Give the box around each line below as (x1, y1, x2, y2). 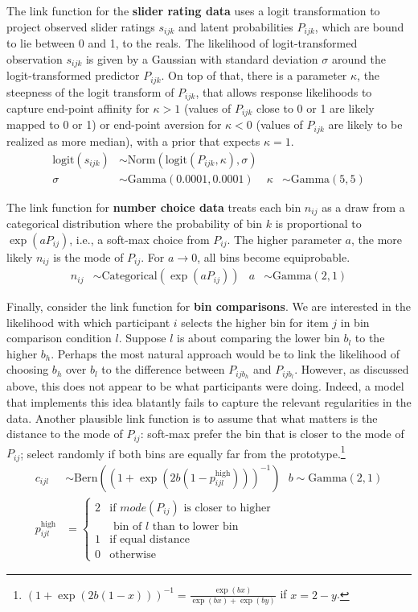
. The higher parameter (227, 230, 342, 247)
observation (6, 50, 63, 67)
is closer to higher (183, 502, 271, 514)
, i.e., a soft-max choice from (69, 230, 210, 247)
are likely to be (328, 116, 403, 133)
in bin (340, 313, 370, 330)
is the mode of (53, 248, 124, 265)
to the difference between (101, 361, 225, 378)
